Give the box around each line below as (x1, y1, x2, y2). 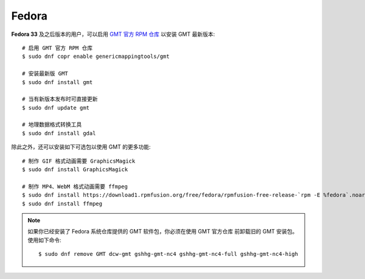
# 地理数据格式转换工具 (22, 121, 82, 128)
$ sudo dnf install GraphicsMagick (22, 166, 128, 173)
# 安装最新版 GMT (22, 70, 68, 77)
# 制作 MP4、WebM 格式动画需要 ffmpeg (22, 183, 128, 190)
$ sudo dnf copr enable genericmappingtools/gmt (22, 53, 170, 60)
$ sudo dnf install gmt (22, 79, 93, 85)
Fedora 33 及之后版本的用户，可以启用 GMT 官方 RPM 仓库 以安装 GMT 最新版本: (11, 30, 215, 38)
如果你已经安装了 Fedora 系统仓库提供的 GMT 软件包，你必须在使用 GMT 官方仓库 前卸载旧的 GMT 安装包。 (27, 228, 298, 235)
